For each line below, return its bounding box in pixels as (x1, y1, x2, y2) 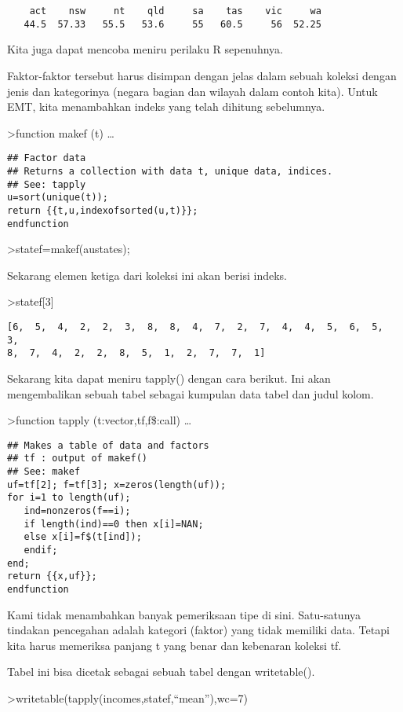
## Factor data (7, 152, 86, 164)
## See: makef (7, 466, 81, 478)
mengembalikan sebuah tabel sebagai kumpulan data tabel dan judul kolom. (7, 385, 374, 402)
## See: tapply (7, 178, 86, 190)
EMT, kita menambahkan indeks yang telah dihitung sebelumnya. (7, 98, 325, 115)
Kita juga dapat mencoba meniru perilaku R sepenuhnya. (7, 41, 283, 57)
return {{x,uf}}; (7, 571, 97, 582)
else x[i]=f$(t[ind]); (24, 531, 142, 543)
